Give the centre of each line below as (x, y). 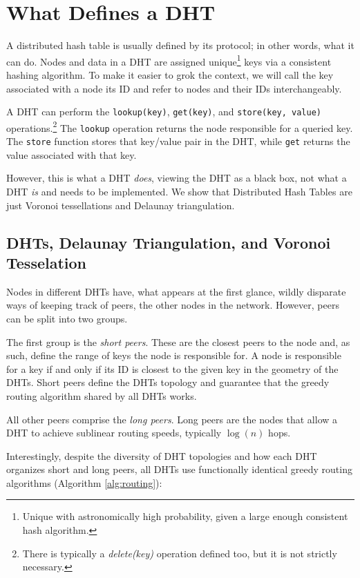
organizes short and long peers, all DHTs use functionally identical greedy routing (179, 469)
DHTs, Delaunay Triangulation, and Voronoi (169, 242)
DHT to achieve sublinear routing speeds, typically (114, 433)
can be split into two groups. (67, 318)
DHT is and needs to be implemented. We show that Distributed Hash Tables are (179, 191)
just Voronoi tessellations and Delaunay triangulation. (121, 205)
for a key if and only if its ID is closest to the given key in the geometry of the (172, 368)
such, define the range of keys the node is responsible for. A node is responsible (174, 355)
